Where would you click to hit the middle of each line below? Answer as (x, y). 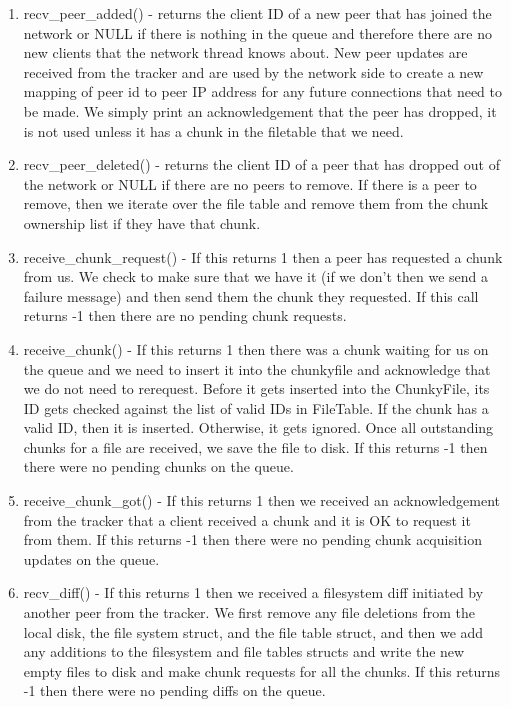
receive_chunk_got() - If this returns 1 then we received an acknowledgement (262, 500)
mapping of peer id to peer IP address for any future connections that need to (262, 91)
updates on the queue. (91, 558)
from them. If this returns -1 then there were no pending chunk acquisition (252, 539)
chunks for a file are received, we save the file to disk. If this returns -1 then (255, 446)
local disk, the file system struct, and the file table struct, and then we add (253, 631)
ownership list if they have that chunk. (142, 222)
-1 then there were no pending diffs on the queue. (174, 690)
